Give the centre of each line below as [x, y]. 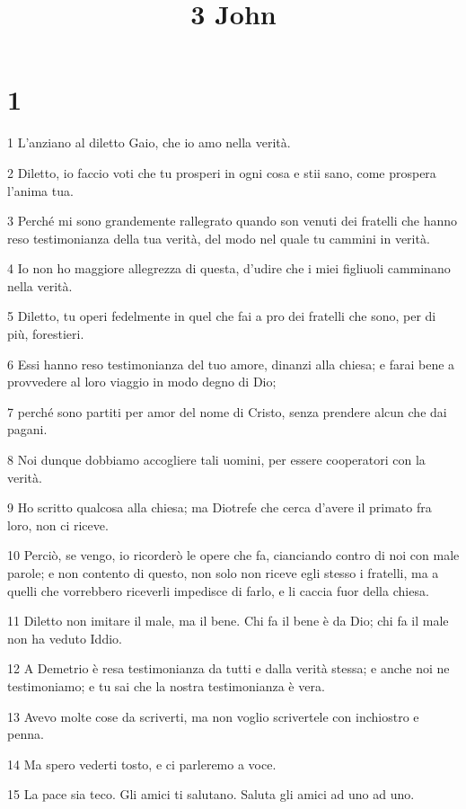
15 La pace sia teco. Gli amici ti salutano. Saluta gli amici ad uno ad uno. [211, 794]
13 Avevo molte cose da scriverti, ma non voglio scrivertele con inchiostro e [213, 716]
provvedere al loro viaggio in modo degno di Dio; [142, 382]
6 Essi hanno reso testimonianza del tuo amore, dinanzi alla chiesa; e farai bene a [231, 364]
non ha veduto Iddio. [65, 638]
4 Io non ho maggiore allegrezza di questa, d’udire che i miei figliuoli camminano [229, 268]
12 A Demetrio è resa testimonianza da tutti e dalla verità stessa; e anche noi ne [229, 668]
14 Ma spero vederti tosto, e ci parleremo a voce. [142, 764]
